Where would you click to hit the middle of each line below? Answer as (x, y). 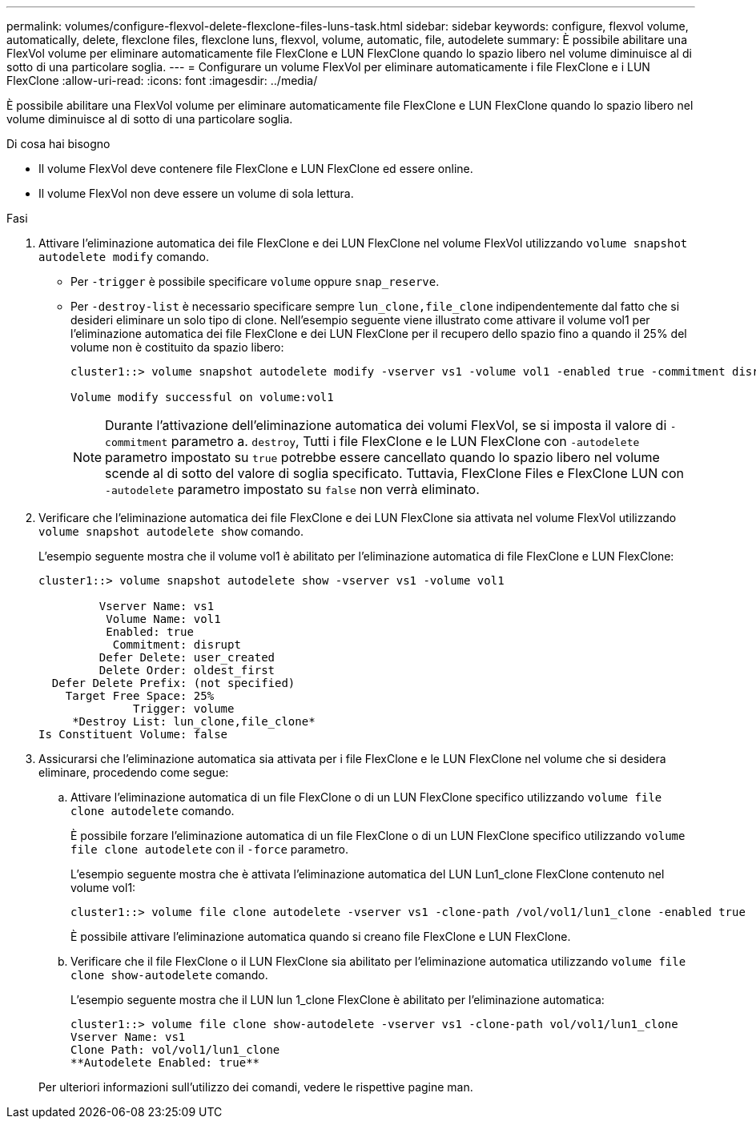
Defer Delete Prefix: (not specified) (173, 683)
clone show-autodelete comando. (169, 975)
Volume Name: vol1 (163, 619)
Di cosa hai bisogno (58, 144)
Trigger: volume (184, 709)
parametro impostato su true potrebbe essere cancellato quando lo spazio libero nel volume (382, 457)
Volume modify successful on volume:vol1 (202, 397)
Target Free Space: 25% (140, 696)
